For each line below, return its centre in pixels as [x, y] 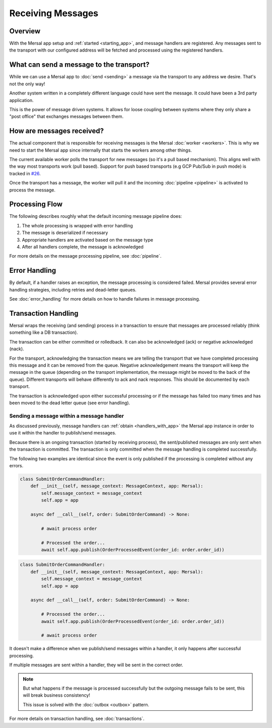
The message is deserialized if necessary [65, 233]
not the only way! [27, 84]
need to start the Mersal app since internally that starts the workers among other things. [101, 150]
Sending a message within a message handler [67, 416]
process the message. [32, 190]
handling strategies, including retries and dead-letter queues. [73, 289]
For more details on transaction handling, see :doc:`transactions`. [77, 719]
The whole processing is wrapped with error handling [77, 225]
